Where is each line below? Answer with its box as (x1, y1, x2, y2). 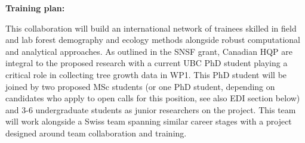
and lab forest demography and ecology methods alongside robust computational (5, 33, 300, 46)
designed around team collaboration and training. (5, 126, 187, 139)
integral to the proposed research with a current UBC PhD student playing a (5, 57, 288, 69)
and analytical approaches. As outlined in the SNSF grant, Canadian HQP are (5, 45, 292, 57)
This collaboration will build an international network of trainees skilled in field (5, 21, 297, 34)
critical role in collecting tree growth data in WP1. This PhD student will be (5, 68, 287, 80)
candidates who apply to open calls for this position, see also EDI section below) (5, 92, 300, 104)
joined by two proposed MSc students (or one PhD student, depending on (5, 80, 275, 92)
